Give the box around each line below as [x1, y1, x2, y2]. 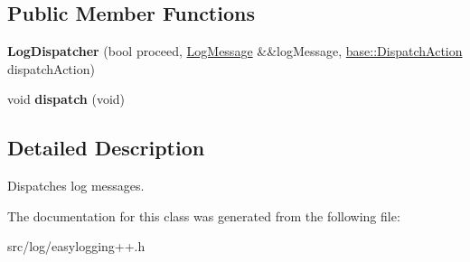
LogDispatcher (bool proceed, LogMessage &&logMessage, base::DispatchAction [7, 42, 463, 61]
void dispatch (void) [7, 89, 126, 108]
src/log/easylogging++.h [7, 237, 146, 256]
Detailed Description [7, 134, 205, 162]
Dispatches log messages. [7, 176, 145, 195]
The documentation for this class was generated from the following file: [7, 206, 400, 225]
